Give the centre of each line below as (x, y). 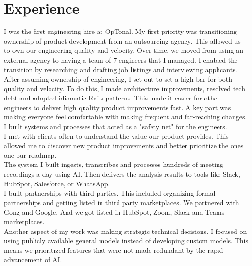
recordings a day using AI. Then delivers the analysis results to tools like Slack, (122, 174)
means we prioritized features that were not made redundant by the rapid (114, 250)
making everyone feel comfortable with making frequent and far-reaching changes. (126, 117)
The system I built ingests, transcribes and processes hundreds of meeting (114, 164)
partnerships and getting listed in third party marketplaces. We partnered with (122, 202)
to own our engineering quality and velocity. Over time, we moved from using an (124, 50)
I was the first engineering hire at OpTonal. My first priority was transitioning (120, 31)
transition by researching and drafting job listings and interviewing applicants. (121, 69)
